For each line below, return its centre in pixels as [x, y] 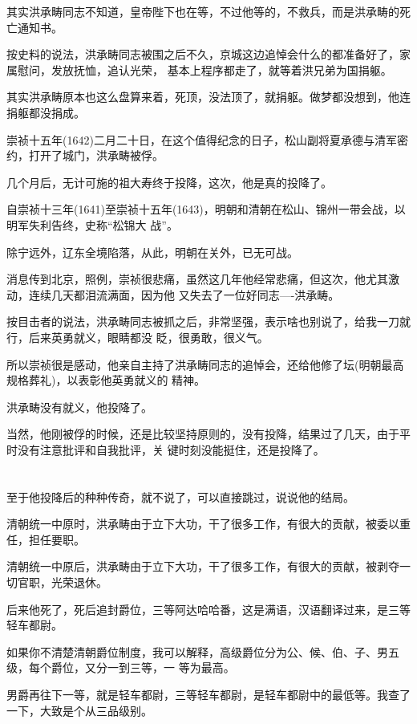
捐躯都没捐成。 [46, 112]
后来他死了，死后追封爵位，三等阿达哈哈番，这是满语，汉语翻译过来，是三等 [208, 609]
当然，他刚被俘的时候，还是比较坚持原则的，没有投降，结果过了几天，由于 [203, 434]
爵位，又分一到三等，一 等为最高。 [143, 667]
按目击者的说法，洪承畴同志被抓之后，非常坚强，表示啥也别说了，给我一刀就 [208, 321]
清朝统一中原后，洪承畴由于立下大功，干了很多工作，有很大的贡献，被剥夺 [203, 566]
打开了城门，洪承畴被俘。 [96, 155]
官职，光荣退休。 [62, 582]
